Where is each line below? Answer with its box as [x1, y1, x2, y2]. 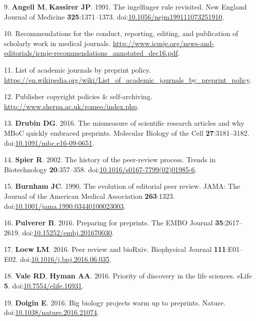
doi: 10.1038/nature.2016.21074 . [4, 307, 99, 317]
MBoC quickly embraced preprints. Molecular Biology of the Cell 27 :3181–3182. [4, 127, 249, 138]
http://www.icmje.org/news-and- [112, 38, 214, 48]
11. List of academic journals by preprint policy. [4, 64, 151, 75]
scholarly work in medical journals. [4, 38, 111, 48]
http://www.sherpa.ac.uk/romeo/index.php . [4, 101, 139, 111]
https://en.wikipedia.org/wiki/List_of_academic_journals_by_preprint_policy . [4, 74, 251, 85]
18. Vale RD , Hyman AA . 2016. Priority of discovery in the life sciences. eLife [4, 270, 252, 281]
